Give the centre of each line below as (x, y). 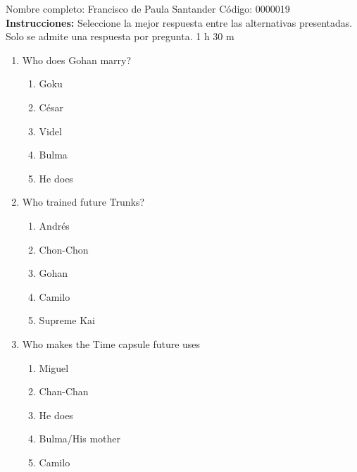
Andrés (54, 225)
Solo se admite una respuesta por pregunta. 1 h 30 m (120, 36)
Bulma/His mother (80, 439)
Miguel (54, 367)
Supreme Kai (67, 320)
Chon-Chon (64, 249)
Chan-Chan (64, 391)
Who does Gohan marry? (77, 60)
